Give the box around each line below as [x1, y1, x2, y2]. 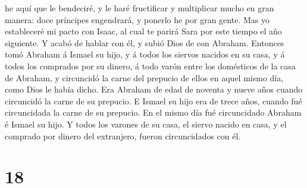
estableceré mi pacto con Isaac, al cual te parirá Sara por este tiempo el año [5, 25, 282, 37]
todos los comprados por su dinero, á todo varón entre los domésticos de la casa [5, 59, 296, 72]
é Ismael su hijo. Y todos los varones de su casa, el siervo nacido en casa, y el [5, 117, 287, 130]
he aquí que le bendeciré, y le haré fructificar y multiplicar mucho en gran [5, 2, 274, 14]
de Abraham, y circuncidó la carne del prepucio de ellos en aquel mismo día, [5, 71, 284, 84]
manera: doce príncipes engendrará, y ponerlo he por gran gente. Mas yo [5, 13, 270, 26]
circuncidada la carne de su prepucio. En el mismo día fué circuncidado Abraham [5, 106, 302, 119]
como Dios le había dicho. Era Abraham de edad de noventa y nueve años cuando [5, 83, 303, 95]
